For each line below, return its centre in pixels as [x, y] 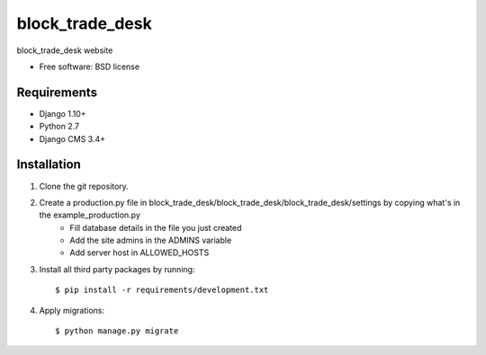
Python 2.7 [59, 127]
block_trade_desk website [65, 50]
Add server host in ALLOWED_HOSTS [139, 253]
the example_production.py [90, 215]
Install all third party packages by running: [117, 269]
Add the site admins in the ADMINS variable [151, 240]
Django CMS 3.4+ [72, 138]
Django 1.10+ [63, 113]
